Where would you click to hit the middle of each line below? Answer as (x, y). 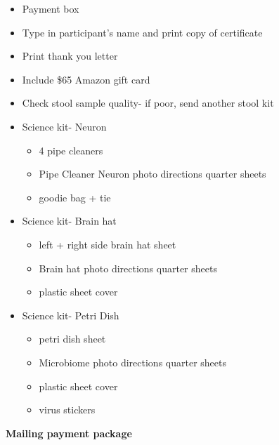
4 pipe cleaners (71, 150)
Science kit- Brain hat (69, 221)
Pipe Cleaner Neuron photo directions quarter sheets (153, 174)
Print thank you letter (70, 56)
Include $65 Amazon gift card (86, 79)
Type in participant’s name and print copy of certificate (142, 32)
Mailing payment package (69, 433)
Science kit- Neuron (64, 126)
